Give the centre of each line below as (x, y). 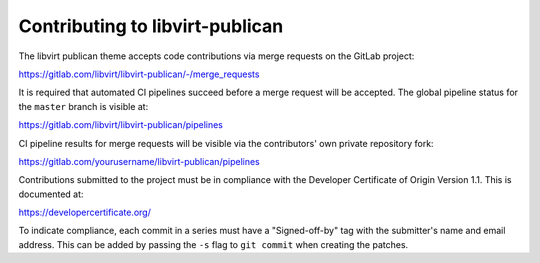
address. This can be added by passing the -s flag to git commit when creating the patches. (213, 244)
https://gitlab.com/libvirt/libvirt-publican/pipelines (121, 125)
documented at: (51, 194)
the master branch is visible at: (83, 106)
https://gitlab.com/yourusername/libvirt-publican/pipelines (139, 161)
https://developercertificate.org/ (85, 212)
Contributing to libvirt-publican (151, 26)
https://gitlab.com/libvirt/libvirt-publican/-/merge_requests (139, 74)
